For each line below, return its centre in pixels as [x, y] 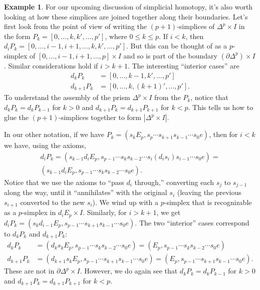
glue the [16, 117]
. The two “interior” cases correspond [192, 222]
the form [17, 36]
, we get [169, 212]
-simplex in [39, 212]
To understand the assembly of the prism [67, 97]
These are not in [29, 271]
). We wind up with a [125, 202]
